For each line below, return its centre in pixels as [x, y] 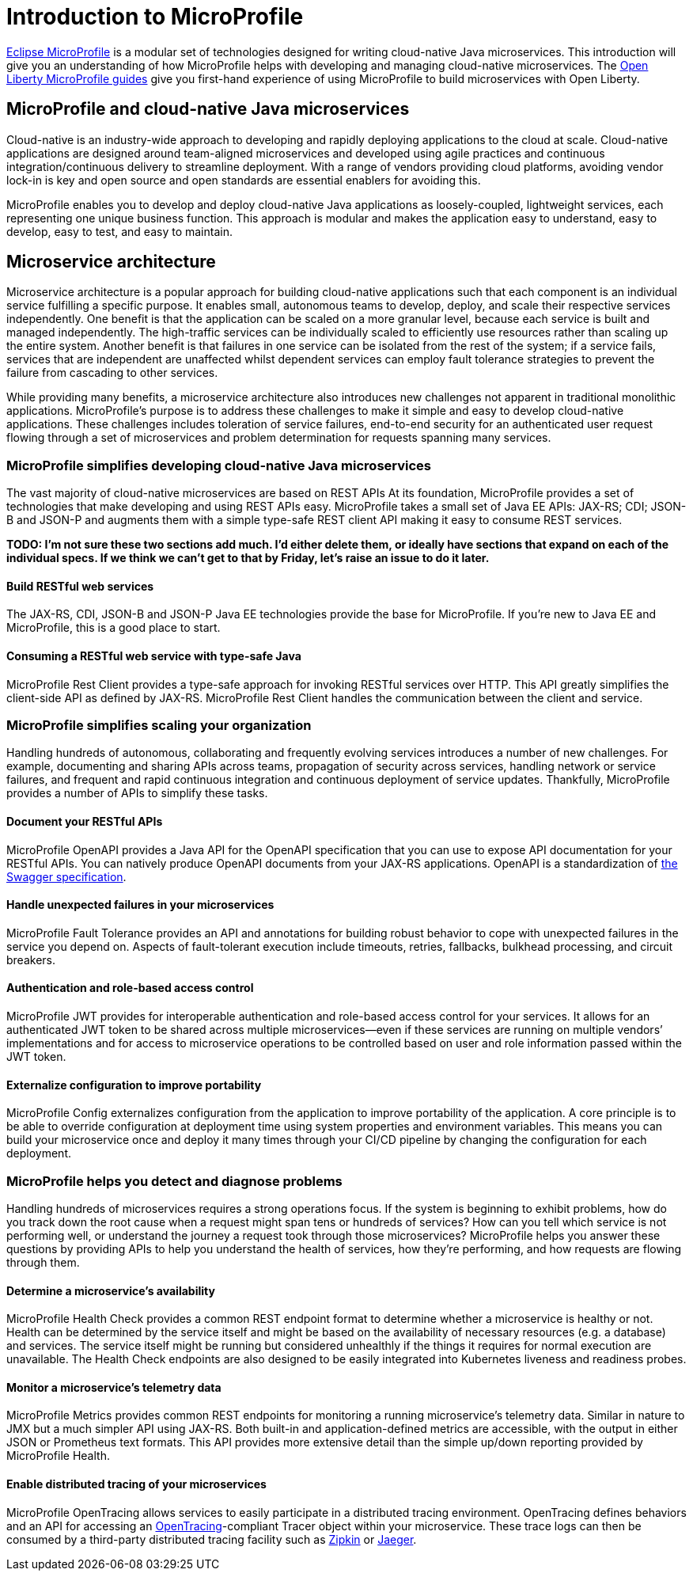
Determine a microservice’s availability [111, 1290]
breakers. [31, 959]
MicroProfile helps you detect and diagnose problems [174, 1181]
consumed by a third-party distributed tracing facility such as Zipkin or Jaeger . [212, 1539]
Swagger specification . [66, 876]
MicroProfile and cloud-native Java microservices [208, 109]
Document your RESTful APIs [85, 821]
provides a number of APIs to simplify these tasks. [137, 793]
